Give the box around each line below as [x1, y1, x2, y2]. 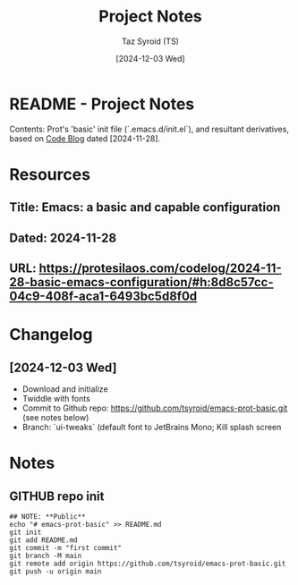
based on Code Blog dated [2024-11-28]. [9, 132, 161, 144]
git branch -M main [9, 552, 82, 561]
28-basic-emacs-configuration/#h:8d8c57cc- [9, 275, 274, 290]
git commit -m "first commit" [9, 544, 123, 553]
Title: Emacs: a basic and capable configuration [9, 199, 281, 216]
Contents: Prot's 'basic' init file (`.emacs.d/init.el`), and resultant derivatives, [9, 123, 289, 134]
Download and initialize [21, 384, 109, 394]
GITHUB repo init [9, 488, 105, 504]
